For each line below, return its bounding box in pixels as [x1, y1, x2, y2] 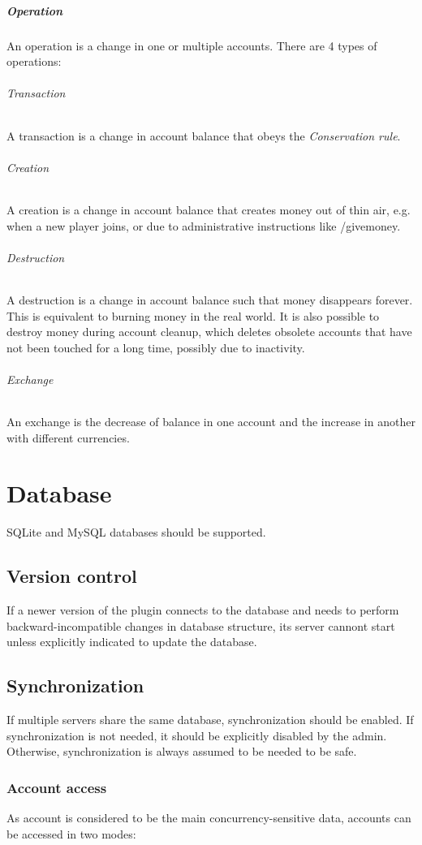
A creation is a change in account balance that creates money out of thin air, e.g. [6, 200, 411, 218]
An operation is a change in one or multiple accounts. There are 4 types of [6, 37, 377, 54]
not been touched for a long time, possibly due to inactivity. [6, 338, 305, 356]
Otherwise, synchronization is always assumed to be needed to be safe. [6, 743, 357, 760]
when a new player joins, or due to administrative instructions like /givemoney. [6, 217, 401, 234]
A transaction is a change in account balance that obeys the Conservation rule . [6, 127, 401, 144]
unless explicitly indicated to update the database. [6, 633, 257, 650]
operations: [6, 53, 62, 70]
